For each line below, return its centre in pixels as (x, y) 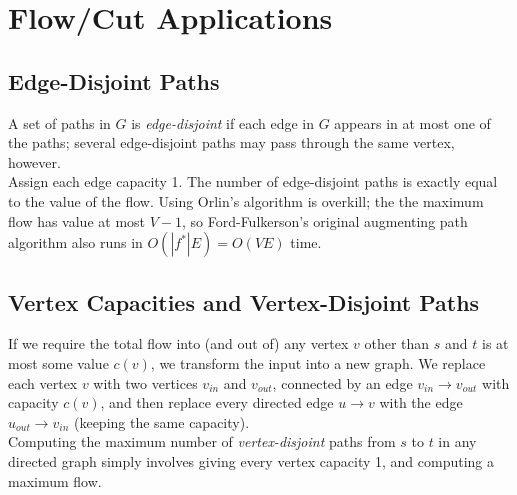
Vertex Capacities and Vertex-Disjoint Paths (244, 301)
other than (397, 343)
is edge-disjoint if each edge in (222, 122)
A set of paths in (59, 122)
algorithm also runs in (75, 242)
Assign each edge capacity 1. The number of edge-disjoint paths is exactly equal (253, 181)
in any (457, 441)
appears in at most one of (412, 122)
